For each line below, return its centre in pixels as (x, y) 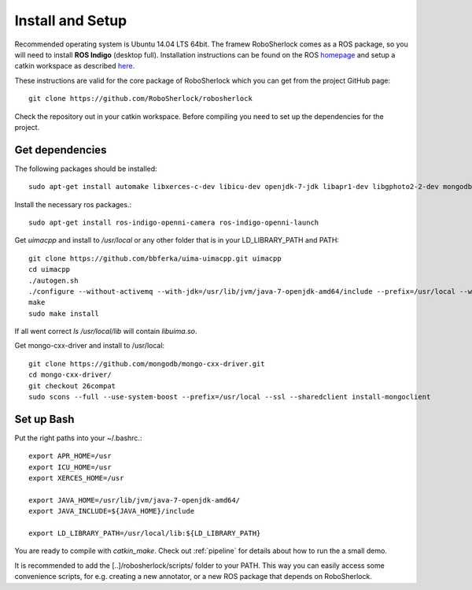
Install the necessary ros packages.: (73, 204)
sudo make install (64, 314)
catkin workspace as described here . (75, 66)
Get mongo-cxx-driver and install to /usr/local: (90, 346)
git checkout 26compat (72, 386)
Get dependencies (61, 150)
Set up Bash (44, 419)
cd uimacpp (50, 269)
